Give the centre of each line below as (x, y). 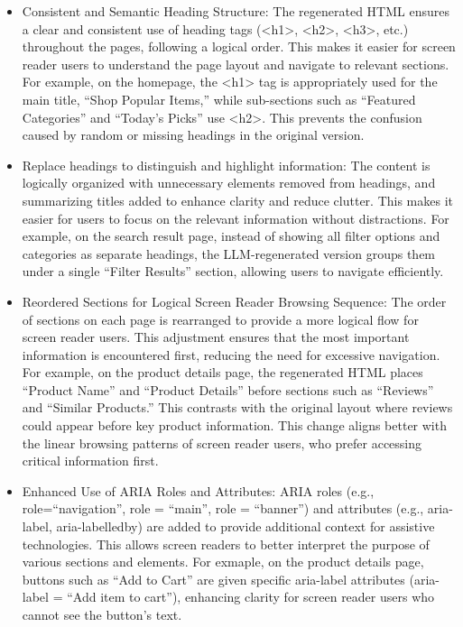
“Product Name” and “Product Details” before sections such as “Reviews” (228, 389)
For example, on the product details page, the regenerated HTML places (222, 372)
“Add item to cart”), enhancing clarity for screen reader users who (251, 597)
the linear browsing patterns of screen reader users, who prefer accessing (222, 443)
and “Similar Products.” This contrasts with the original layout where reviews (237, 407)
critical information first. (90, 461)
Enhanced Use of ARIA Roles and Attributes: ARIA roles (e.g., (198, 490)
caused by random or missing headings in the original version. (193, 135)
